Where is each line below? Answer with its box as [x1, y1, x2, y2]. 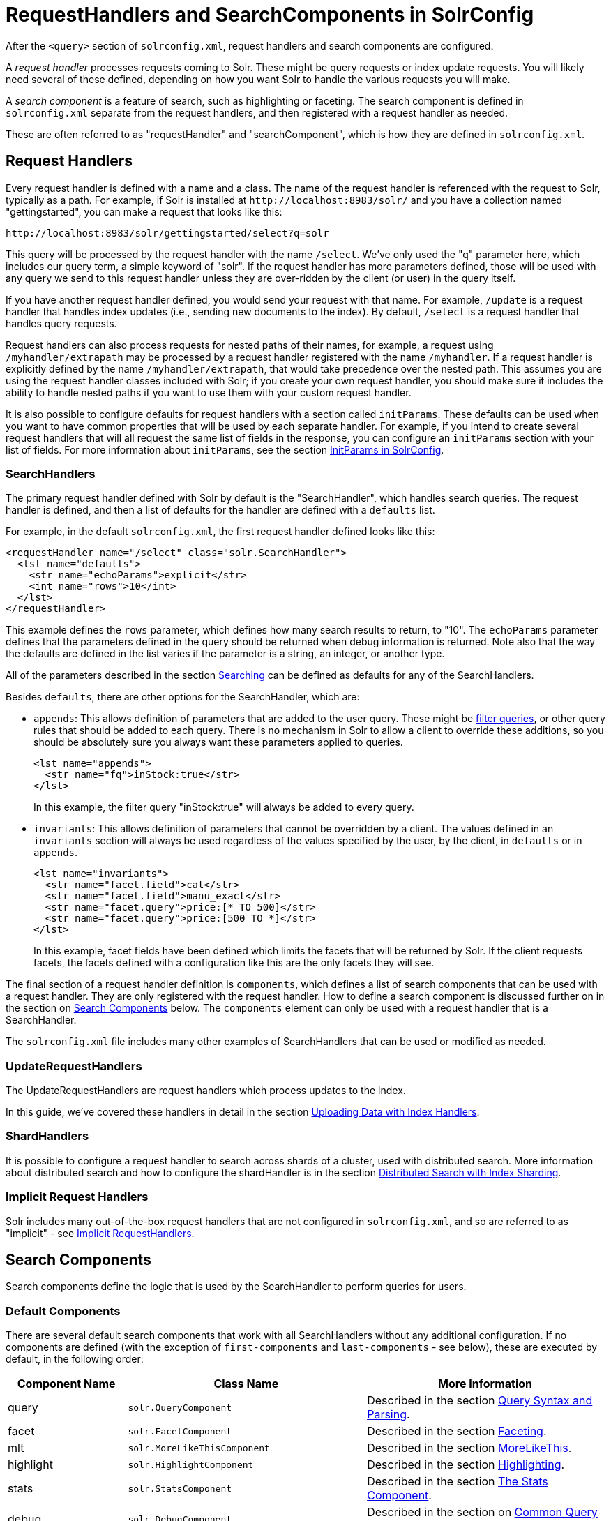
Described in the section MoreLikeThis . [367, 1441, 572, 1455]
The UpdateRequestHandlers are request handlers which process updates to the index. [6, 1084, 406, 1097]
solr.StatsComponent [128, 1483, 232, 1494]
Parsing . [367, 1407, 410, 1422]
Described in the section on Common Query [367, 1505, 598, 1520]
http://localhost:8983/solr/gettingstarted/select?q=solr [6, 227, 329, 239]
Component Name [17, 1377, 116, 1391]
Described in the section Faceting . [367, 1424, 547, 1439]
